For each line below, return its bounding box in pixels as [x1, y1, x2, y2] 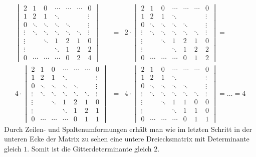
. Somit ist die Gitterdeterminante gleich [27, 143, 152, 154]
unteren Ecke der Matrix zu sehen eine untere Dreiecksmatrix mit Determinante [4, 133, 249, 144]
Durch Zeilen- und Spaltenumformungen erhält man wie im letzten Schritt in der [4, 123, 252, 134]
